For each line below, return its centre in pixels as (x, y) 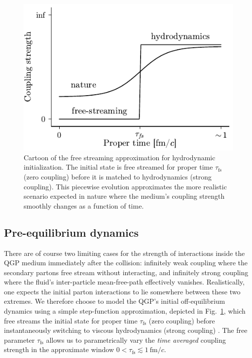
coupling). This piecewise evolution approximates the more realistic (125, 186)
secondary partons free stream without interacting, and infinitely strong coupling (126, 272)
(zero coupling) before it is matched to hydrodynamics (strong (118, 176)
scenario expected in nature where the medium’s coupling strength (124, 196)
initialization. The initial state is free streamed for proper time (118, 167)
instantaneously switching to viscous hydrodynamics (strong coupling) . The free (126, 330)
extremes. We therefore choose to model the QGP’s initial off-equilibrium (115, 301)
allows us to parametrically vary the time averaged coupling (136, 340)
